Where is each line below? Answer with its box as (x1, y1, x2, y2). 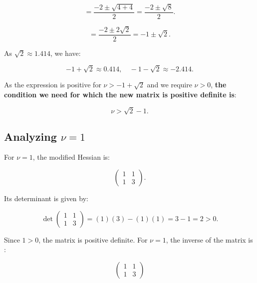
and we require (147, 79, 192, 90)
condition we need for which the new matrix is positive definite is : (4, 89, 237, 100)
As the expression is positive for (4, 79, 101, 90)
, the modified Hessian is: (32, 152, 110, 162)
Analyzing (4, 128, 57, 144)
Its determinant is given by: (4, 193, 88, 203)
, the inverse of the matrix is (166, 234, 253, 245)
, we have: (50, 47, 81, 58)
